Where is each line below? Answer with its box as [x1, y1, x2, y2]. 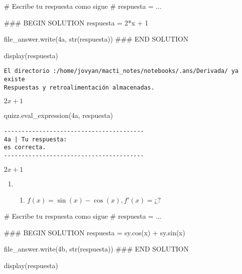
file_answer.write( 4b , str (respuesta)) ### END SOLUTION [4, 244, 189, 254]
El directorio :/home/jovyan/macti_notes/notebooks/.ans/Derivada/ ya [4, 68, 239, 75]
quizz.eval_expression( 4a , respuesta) [4, 110, 113, 120]
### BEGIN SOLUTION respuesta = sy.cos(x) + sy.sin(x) [4, 227, 185, 237]
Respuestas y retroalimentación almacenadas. [4, 84, 154, 91]
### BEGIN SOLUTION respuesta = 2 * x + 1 [4, 17, 149, 27]
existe [4, 76, 25, 83]
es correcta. [4, 144, 46, 151]
